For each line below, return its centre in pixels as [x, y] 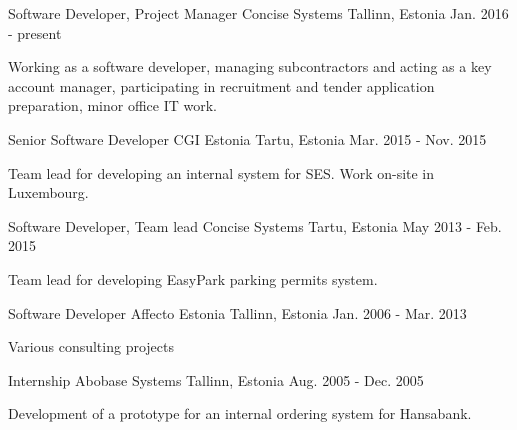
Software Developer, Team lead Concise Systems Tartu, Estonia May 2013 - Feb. [255, 225]
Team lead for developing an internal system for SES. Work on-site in [221, 172]
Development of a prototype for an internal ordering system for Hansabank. [240, 413]
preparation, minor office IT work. [112, 105]
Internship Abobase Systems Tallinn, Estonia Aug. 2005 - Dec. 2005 [216, 379]
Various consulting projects [91, 346]
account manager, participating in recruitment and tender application [221, 85]
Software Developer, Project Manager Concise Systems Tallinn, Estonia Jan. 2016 [258, 13]
